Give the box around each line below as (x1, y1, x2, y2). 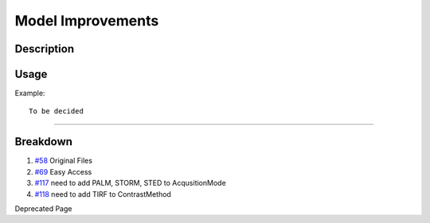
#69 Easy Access (34, 167, 92, 176)
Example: (14, 88, 45, 98)
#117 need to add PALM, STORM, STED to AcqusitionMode (34, 179, 226, 188)
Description (14, 42, 75, 56)
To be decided (29, 107, 84, 116)
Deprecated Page (14, 203, 72, 213)
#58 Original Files (34, 156, 93, 166)
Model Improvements (14, 12, 159, 29)
